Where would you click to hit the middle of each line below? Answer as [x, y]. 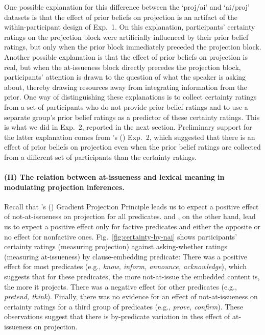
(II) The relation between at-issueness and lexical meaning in [114, 177]
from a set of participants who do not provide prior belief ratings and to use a [126, 106]
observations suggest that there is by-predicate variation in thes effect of [117, 316]
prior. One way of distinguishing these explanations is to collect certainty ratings [130, 97]
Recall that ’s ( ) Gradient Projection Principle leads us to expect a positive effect [131, 206]
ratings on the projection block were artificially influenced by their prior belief [126, 37]
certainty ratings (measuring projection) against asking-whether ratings [116, 246]
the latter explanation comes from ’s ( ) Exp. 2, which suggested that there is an [130, 137]
